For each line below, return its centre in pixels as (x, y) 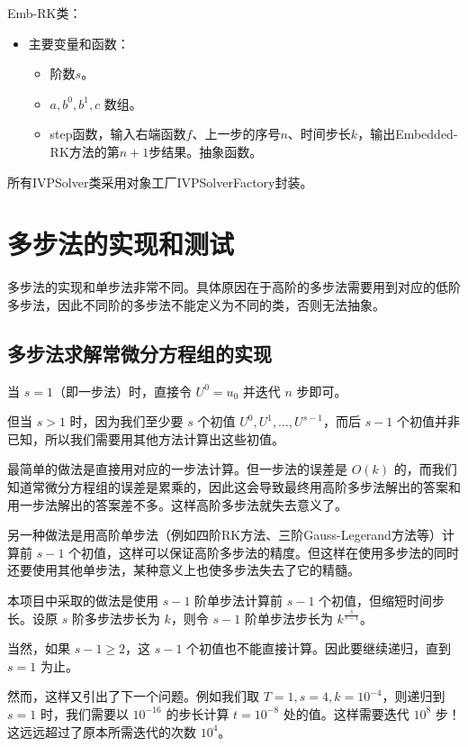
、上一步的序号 (236, 134)
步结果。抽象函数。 (206, 151)
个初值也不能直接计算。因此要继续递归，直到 (319, 648)
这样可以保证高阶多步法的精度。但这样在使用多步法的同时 (289, 552)
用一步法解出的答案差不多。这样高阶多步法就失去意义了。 (177, 504)
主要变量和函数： (79, 43)
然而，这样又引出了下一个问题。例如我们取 (133, 696)
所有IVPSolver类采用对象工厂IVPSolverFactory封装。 (160, 182)
